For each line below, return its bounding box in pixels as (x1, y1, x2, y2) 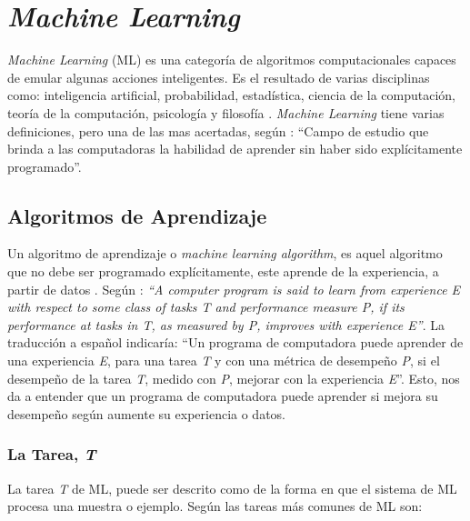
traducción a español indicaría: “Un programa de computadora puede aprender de (7, 333, 464, 352)
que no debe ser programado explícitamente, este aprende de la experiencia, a (7, 262, 439, 281)
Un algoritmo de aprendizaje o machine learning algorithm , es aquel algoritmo (7, 244, 443, 263)
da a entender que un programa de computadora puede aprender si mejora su (7, 386, 438, 406)
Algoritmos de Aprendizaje (7, 201, 267, 229)
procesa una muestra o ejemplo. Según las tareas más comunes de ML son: (7, 496, 423, 516)
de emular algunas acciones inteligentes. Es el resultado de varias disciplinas (7, 67, 430, 86)
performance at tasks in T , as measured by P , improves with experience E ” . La (7, 315, 445, 334)
